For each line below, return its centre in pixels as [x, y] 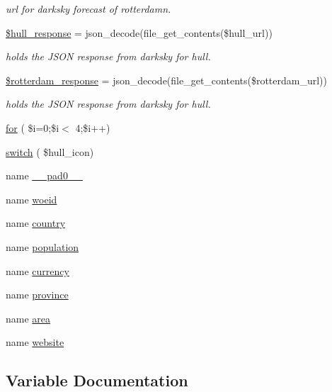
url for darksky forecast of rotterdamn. [88, 9]
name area [28, 318]
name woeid [32, 199]
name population [42, 246]
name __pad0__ [44, 175]
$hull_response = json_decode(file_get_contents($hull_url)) [139, 32]
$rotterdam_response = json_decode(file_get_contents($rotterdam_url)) [167, 80]
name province [37, 295]
